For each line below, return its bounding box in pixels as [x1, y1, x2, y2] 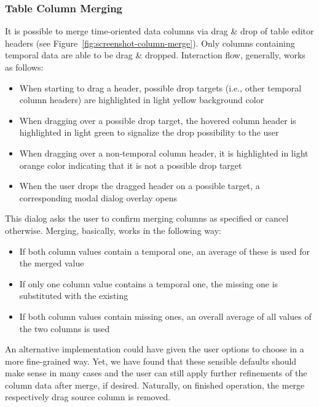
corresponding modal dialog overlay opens [19, 191, 177, 204]
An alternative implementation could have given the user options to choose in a [5, 343, 304, 355]
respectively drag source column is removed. [5, 390, 171, 403]
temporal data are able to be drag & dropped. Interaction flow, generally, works [5, 48, 305, 61]
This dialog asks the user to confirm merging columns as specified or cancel [5, 212, 289, 225]
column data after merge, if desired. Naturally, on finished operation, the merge [5, 378, 305, 391]
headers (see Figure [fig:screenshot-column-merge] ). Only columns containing [5, 36, 295, 49]
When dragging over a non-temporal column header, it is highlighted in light [19, 146, 309, 159]
